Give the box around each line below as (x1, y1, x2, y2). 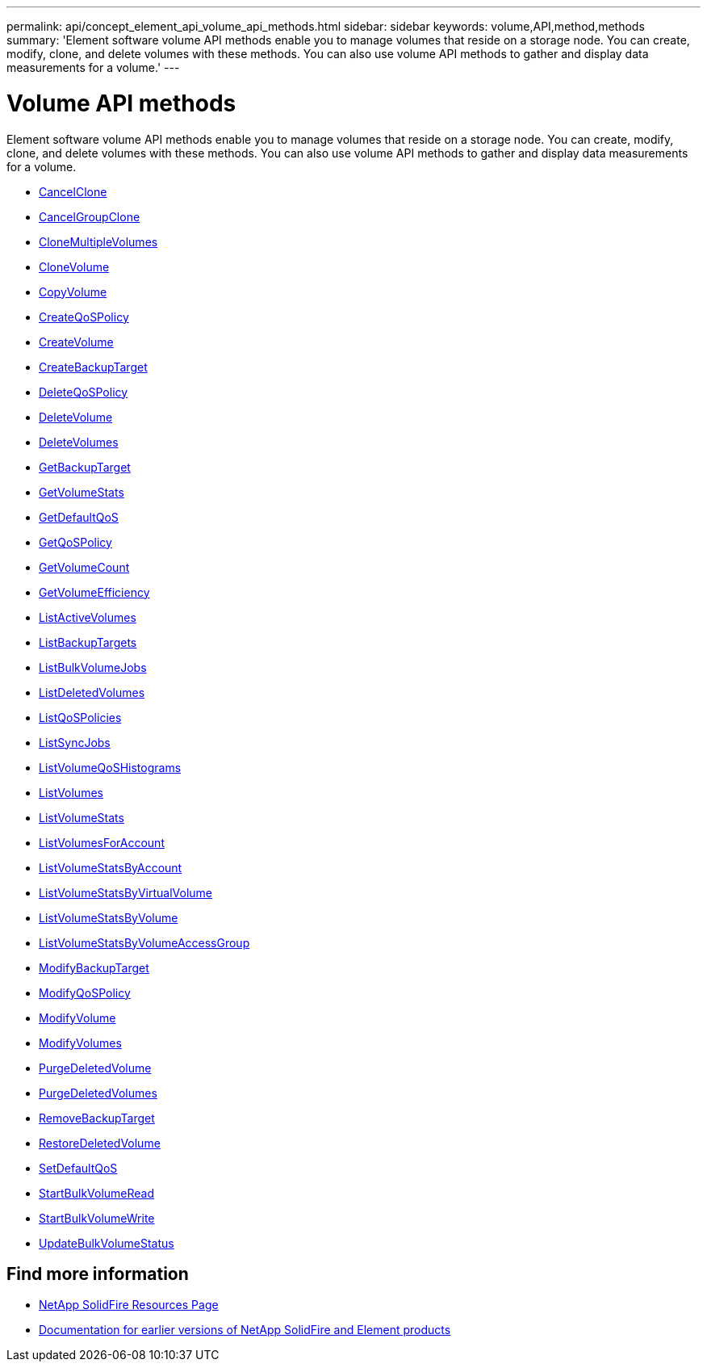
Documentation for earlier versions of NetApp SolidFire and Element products (39, 1323, 451, 1337)
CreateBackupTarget (39, 359, 148, 374)
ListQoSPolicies (39, 710, 122, 724)
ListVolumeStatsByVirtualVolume (39, 885, 213, 900)
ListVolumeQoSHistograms (39, 760, 182, 774)
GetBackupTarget (39, 459, 131, 474)
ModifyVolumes (39, 1035, 122, 1050)
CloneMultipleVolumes (39, 234, 158, 249)
